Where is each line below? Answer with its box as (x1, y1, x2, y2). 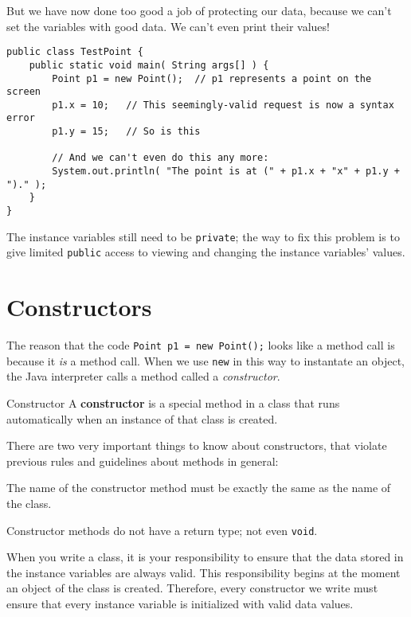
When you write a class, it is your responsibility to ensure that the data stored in (6, 549, 404, 565)
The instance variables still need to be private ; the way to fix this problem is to (6, 228, 400, 244)
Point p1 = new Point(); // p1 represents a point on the (52, 72, 372, 84)
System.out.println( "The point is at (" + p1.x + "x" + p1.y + (52, 166, 400, 178)
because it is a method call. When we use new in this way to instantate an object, (6, 352, 405, 369)
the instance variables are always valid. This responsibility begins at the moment (6, 564, 401, 580)
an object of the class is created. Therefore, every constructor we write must (6, 580, 378, 596)
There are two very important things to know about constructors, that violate (6, 437, 387, 454)
